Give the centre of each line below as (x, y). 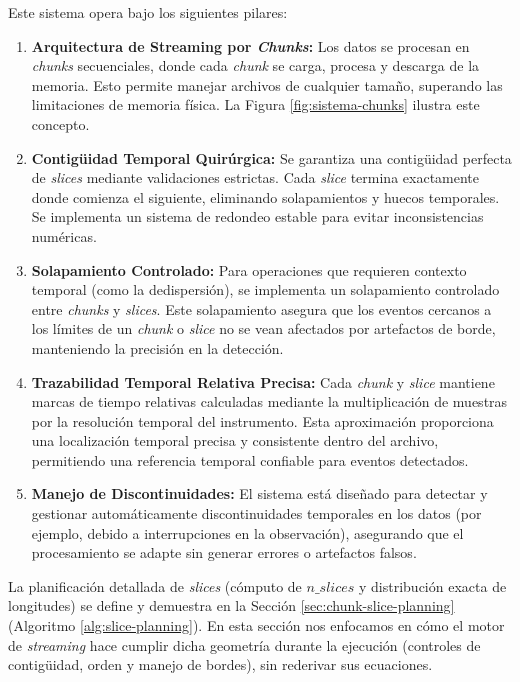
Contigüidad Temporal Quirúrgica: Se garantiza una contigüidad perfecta (271, 157)
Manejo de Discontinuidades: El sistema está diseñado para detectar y (259, 493)
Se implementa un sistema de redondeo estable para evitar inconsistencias (257, 216)
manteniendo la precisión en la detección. (157, 347)
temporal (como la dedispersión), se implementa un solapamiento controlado (265, 289)
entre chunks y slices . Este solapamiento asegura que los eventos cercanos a (261, 308)
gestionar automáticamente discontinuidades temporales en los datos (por (256, 513)
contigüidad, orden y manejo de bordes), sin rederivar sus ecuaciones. (220, 664)
